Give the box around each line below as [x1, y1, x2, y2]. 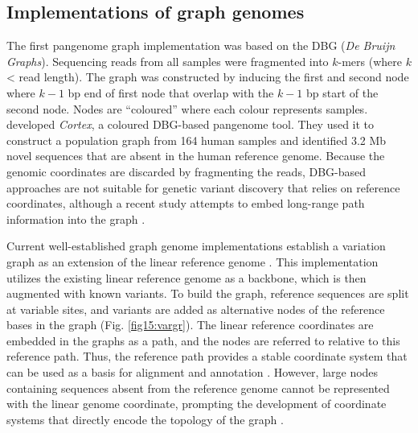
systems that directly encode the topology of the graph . [6, 410, 284, 427]
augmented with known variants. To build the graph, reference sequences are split [6, 285, 409, 302]
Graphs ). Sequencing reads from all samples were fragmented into [6, 52, 329, 69]
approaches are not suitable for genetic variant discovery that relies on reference [6, 179, 400, 196]
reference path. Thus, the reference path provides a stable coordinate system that [6, 348, 408, 365]
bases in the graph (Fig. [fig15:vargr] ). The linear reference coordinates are [6, 316, 374, 333]
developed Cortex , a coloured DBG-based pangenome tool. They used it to [6, 116, 375, 133]
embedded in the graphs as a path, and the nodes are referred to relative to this [6, 332, 400, 348]
